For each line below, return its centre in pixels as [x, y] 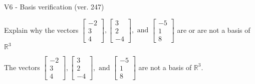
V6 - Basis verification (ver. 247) [54, 6]
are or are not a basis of [214, 30]
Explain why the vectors [41, 30]
